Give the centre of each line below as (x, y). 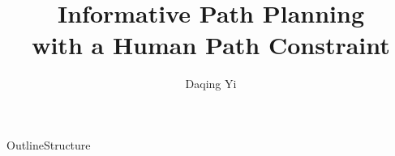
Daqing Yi (211, 84)
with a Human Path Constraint (211, 45)
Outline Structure (49, 144)
